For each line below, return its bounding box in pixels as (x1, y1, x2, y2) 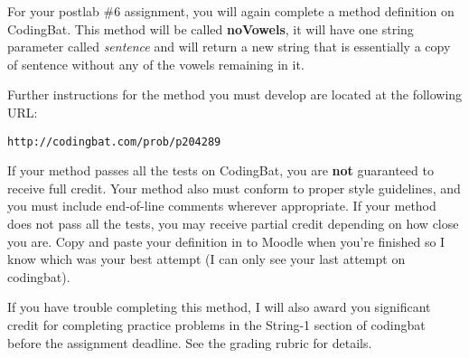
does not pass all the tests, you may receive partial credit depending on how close (7, 214, 459, 232)
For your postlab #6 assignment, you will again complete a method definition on (7, 2, 455, 20)
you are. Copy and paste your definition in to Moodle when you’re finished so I (7, 231, 446, 250)
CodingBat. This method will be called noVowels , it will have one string (7, 19, 414, 38)
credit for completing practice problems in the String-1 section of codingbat (7, 315, 426, 334)
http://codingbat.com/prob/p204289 (7, 135, 221, 148)
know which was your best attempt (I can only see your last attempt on (7, 250, 406, 268)
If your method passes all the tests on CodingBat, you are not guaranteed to (7, 161, 434, 180)
